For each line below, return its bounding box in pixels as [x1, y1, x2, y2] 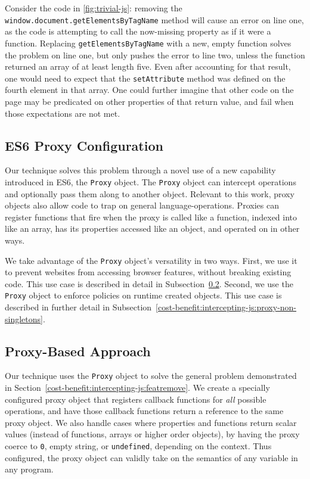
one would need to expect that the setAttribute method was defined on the [5, 71, 286, 84]
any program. [5, 463, 54, 475]
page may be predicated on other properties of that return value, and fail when [5, 95, 294, 107]
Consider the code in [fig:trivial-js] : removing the [5, 2, 182, 14]
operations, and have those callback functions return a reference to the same [5, 405, 284, 417]
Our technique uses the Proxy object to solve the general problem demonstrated [5, 369, 297, 382]
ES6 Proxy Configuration [5, 136, 163, 154]
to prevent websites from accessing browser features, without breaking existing [5, 266, 292, 278]
